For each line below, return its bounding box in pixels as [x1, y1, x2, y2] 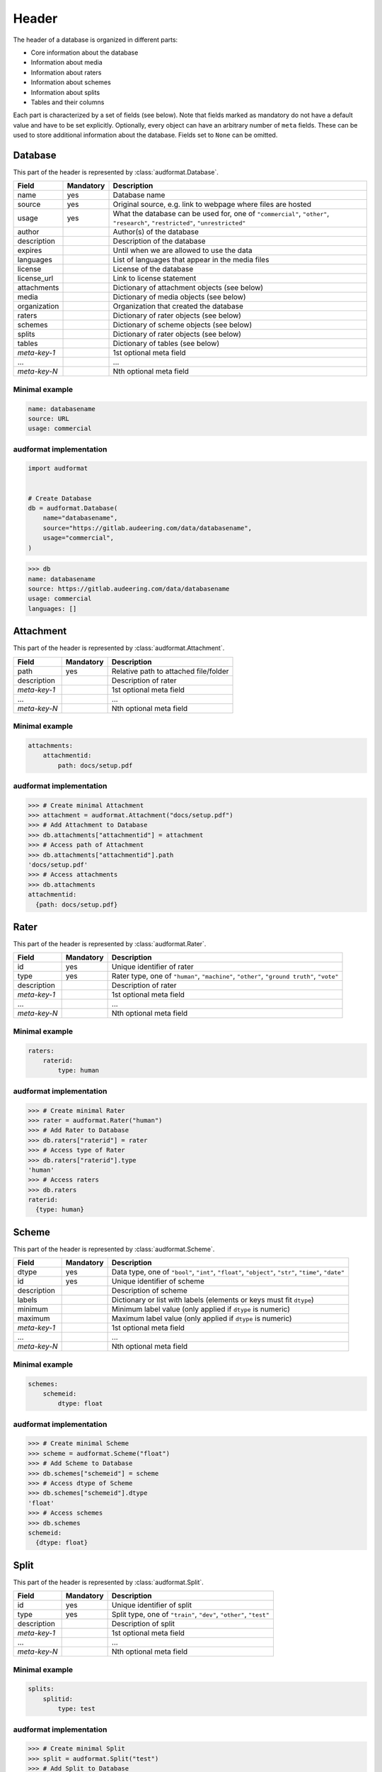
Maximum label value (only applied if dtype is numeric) [111, 1313, 293, 1323]
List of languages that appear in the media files [112, 255, 270, 265]
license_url [17, 274, 54, 284]
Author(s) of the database [112, 227, 199, 237]
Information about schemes [30, 78, 111, 86]
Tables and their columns [30, 98, 105, 106]
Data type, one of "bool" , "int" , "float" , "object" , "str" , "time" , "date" [111, 1267, 345, 1277]
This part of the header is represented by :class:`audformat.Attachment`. [13, 644, 225, 652]
